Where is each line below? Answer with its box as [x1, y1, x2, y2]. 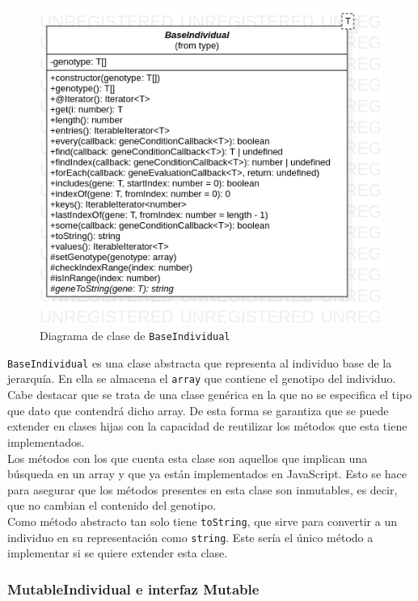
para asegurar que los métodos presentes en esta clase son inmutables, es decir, [7, 481, 398, 498]
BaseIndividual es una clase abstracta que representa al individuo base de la [7, 354, 392, 371]
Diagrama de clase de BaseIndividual [40, 327, 230, 344]
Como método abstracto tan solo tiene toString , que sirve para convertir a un [7, 512, 397, 529]
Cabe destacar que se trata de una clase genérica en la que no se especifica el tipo [7, 386, 412, 403]
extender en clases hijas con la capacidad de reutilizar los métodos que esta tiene [7, 418, 407, 435]
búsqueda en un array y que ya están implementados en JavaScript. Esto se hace [7, 465, 407, 482]
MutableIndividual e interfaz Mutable [7, 578, 260, 599]
